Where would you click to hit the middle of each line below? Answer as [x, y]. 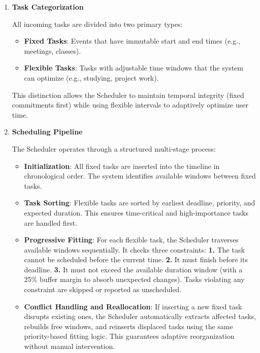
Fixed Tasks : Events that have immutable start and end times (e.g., [132, 41]
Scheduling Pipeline [47, 132]
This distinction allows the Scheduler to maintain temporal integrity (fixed [128, 95]
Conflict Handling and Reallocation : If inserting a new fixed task [133, 306]
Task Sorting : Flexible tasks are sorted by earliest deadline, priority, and [140, 203]
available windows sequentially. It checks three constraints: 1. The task [134, 249]
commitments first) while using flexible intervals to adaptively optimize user [130, 105]
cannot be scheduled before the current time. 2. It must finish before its [136, 259]
